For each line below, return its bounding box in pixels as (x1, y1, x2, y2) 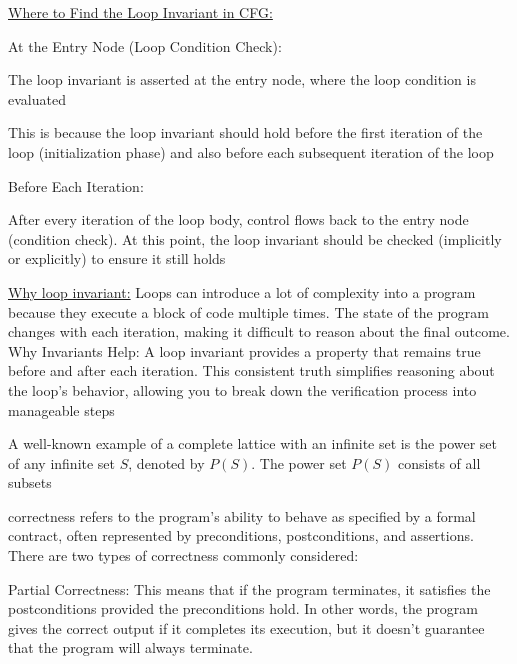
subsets (8, 472, 52, 493)
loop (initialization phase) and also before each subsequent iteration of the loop (8, 141, 494, 162)
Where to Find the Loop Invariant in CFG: (8, 2, 273, 22)
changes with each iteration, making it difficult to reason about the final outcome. (8, 321, 510, 342)
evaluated (8, 88, 66, 109)
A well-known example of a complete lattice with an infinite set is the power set (8, 433, 498, 454)
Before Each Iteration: (8, 175, 144, 196)
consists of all (398, 452, 481, 473)
